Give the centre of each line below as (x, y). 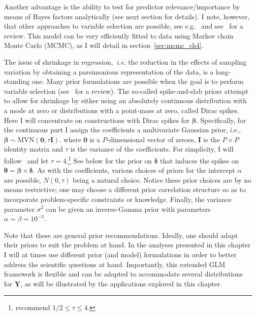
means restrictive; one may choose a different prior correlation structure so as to (125, 189)
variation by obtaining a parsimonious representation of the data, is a (109, 71)
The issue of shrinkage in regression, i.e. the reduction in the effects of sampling (125, 61)
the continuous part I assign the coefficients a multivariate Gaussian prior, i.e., (122, 130)
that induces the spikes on (200, 160)
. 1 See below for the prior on (109, 159)
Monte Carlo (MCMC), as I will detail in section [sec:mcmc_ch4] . (104, 45)
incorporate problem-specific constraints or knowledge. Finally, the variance (118, 199)
